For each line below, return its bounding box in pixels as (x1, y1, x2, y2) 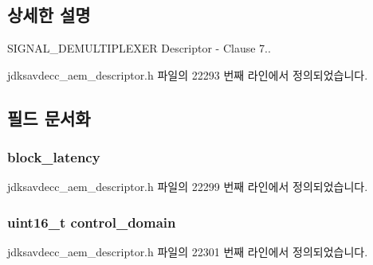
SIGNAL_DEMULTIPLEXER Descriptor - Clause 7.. (7, 40, 271, 57)
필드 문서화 (7, 105, 91, 130)
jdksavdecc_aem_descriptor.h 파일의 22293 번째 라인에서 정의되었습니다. (7, 66, 368, 83)
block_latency (7, 147, 100, 167)
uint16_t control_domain (7, 212, 176, 232)
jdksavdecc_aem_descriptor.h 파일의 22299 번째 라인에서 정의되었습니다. (7, 178, 368, 195)
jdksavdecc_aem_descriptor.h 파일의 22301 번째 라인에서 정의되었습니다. (7, 244, 368, 260)
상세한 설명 (7, 2, 91, 27)
